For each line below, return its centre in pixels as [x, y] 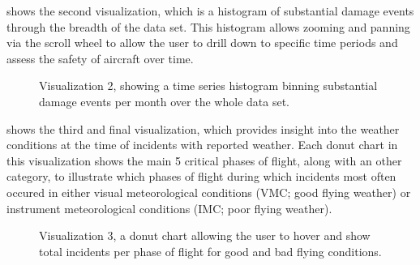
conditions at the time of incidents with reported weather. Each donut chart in [202, 145]
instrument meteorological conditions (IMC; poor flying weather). [169, 208]
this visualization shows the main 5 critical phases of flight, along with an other [204, 160]
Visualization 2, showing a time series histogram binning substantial [208, 85]
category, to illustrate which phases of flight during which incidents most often [201, 176]
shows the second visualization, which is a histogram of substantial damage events [210, 11]
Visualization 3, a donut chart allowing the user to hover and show [205, 235]
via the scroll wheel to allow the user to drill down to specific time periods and [202, 43]
